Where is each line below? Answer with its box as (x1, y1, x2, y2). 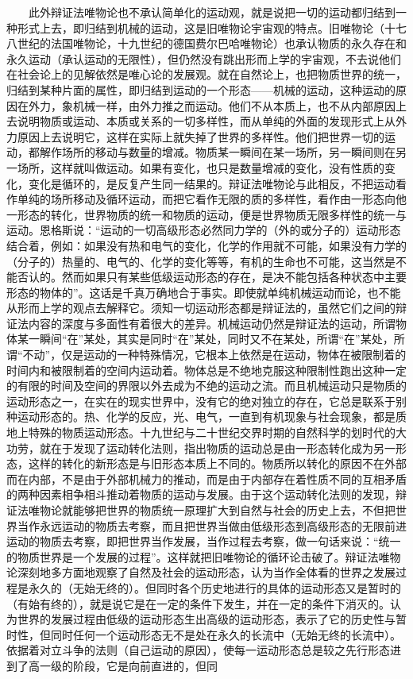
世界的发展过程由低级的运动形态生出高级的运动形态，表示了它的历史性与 (17, 611, 396, 627)
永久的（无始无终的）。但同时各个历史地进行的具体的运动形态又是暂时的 (28, 579, 401, 596)
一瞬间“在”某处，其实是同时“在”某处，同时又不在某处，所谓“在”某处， (28, 330, 394, 347)
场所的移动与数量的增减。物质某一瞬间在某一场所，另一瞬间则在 (61, 144, 396, 160)
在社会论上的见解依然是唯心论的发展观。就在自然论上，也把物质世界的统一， (6, 66, 407, 83)
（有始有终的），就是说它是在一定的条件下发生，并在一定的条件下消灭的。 (6, 595, 390, 611)
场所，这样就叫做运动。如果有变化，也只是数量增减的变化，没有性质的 (17, 159, 384, 176)
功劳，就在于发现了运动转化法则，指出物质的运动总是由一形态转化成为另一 (6, 439, 396, 456)
